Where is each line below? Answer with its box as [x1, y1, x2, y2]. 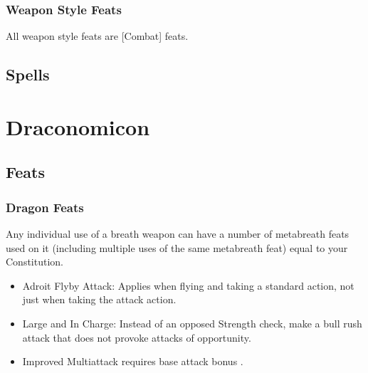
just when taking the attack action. [22, 292, 177, 307]
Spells [6, 63, 50, 85]
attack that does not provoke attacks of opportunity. [22, 330, 251, 345]
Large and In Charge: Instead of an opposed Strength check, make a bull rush [22, 315, 362, 330]
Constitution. [6, 254, 63, 269]
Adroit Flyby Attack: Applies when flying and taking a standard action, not [22, 278, 354, 293]
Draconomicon [6, 112, 150, 141]
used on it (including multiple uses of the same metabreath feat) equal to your [6, 240, 348, 255]
